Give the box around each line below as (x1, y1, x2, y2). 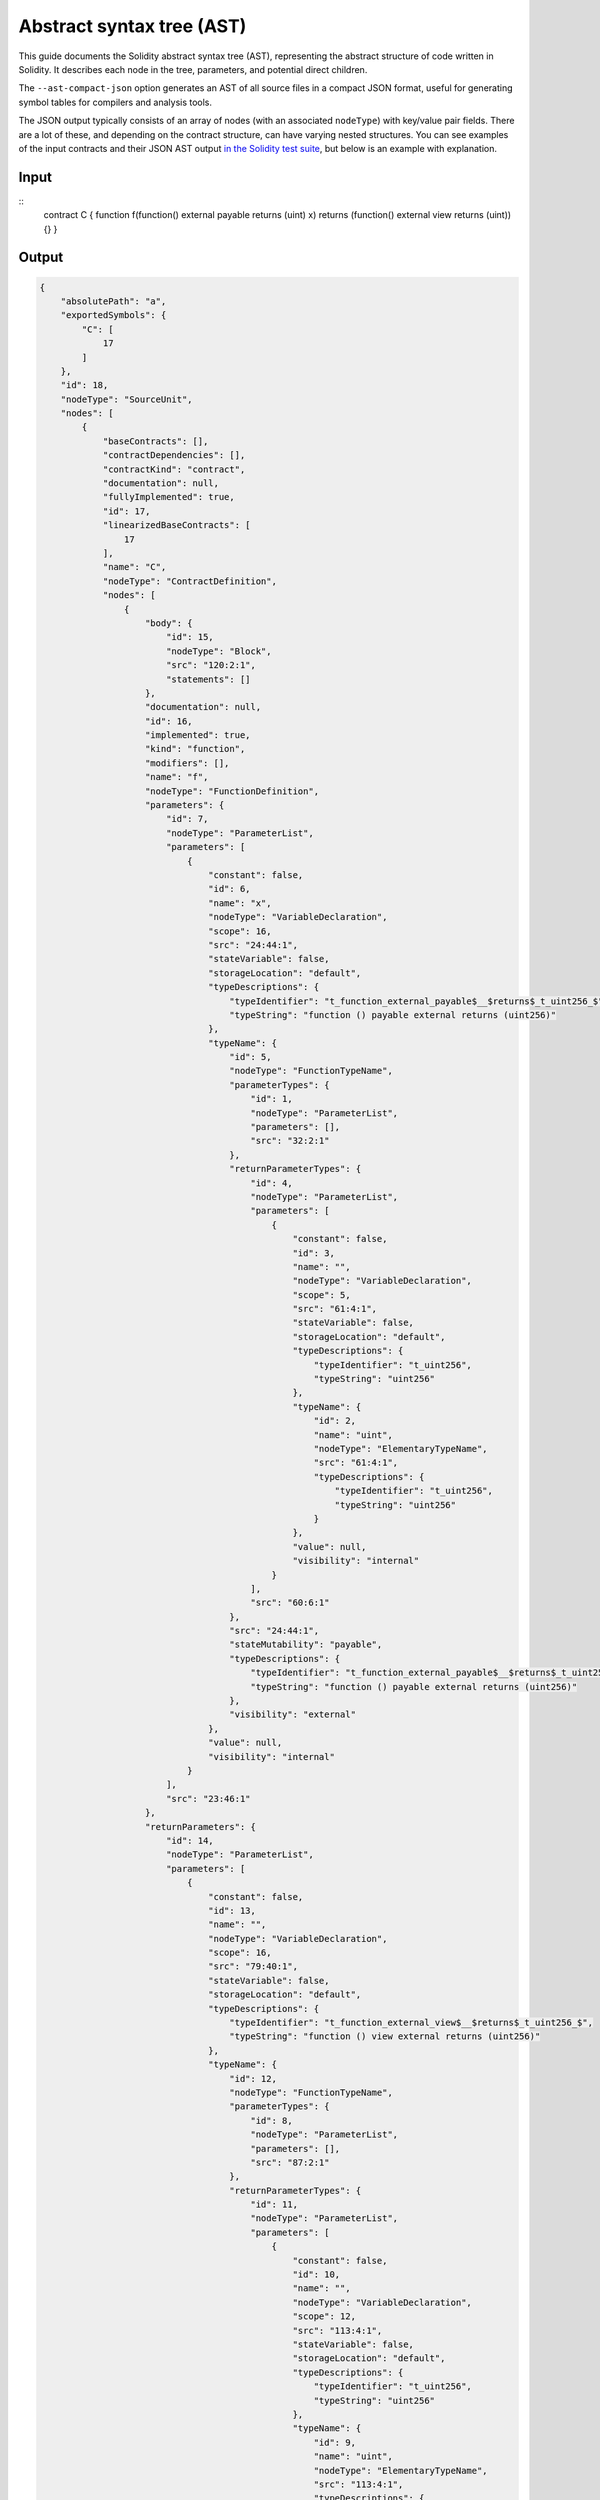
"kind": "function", (145, 743, 246, 755)
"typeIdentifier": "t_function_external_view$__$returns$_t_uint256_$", (229, 2017, 594, 2029)
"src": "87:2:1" (250, 2156, 330, 2168)
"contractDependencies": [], (102, 450, 246, 461)
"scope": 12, (292, 2311, 357, 2322)
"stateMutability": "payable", (229, 1639, 383, 1650)
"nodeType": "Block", (165, 645, 272, 657)
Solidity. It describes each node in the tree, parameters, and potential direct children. (18, 63, 368, 75)
